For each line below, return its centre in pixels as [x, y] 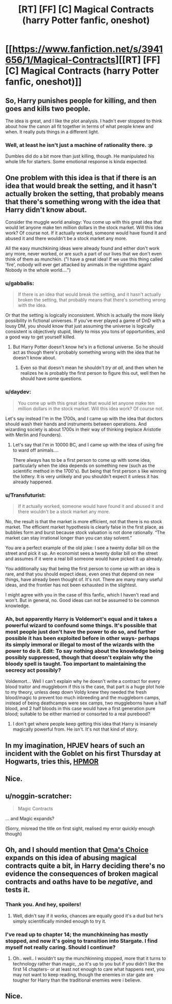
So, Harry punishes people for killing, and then [81, 101]
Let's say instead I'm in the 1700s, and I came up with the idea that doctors [84, 418]
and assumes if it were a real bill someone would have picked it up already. [84, 559]
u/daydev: [18, 392]
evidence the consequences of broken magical [82, 874]
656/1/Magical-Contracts [60, 60]
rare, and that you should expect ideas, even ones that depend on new [80, 574]
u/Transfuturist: [26, 495]
